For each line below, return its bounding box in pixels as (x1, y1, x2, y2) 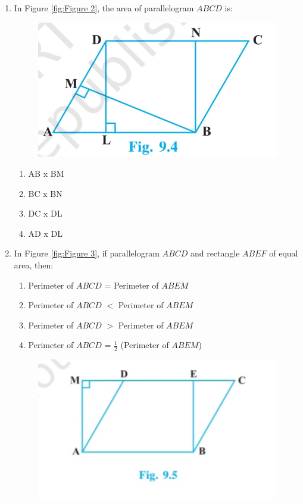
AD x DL (28, 227, 63, 239)
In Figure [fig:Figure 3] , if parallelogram (14, 247, 160, 259)
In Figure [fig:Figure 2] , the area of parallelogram (14, 2, 194, 14)
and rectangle (190, 247, 240, 259)
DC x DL (28, 207, 63, 220)
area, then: (14, 259, 54, 271)
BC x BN (28, 187, 63, 199)
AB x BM (28, 167, 64, 180)
